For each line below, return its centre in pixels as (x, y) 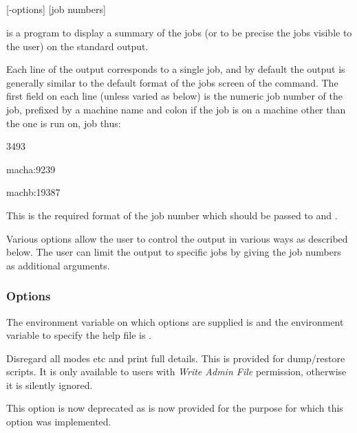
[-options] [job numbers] (56, 9)
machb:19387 (33, 192)
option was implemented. (59, 422)
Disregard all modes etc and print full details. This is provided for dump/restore (176, 358)
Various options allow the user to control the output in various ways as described (177, 238)
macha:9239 (31, 169)
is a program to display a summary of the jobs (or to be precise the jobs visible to (179, 32)
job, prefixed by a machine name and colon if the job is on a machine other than (176, 109)
